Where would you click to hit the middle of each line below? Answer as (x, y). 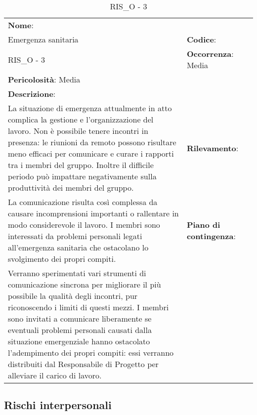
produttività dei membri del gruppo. (71, 187)
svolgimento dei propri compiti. (62, 259)
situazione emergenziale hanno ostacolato (79, 341)
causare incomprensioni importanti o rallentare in (93, 213)
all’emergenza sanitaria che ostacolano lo (78, 247)
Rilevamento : (213, 148)
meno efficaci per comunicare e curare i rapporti (91, 153)
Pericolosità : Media (44, 79)
